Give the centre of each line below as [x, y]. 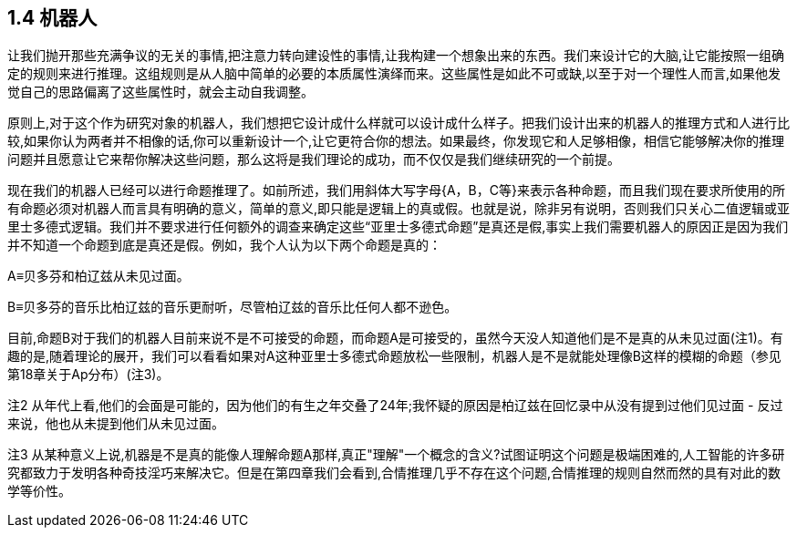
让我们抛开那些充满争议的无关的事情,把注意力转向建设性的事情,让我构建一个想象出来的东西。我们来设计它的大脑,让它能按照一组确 [396, 56]
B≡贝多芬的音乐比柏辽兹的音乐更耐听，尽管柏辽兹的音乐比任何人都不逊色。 [233, 307]
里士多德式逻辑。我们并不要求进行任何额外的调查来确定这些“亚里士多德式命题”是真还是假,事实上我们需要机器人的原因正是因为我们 [398, 227]
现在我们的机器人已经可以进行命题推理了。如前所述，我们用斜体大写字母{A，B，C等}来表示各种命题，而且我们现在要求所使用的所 [396, 190]
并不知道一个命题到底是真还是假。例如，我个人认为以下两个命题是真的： [224, 245]
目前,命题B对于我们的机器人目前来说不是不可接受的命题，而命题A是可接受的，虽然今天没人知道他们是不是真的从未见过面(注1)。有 [395, 338]
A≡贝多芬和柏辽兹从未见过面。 [98, 276]
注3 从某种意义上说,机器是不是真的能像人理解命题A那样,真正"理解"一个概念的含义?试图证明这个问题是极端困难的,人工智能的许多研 [396, 455]
